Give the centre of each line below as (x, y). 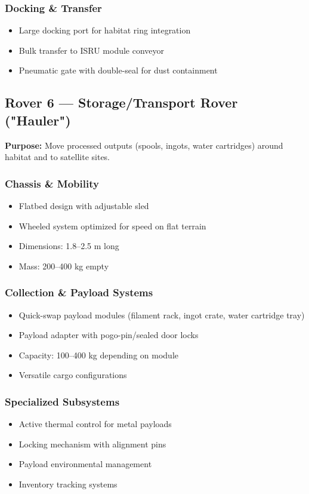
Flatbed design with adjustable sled (84, 205)
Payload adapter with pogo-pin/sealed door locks (109, 335)
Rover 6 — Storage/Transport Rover (121, 102)
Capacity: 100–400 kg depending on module (98, 355)
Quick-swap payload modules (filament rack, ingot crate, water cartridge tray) (162, 314)
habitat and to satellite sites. (58, 157)
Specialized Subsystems (62, 401)
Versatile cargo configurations (73, 375)
